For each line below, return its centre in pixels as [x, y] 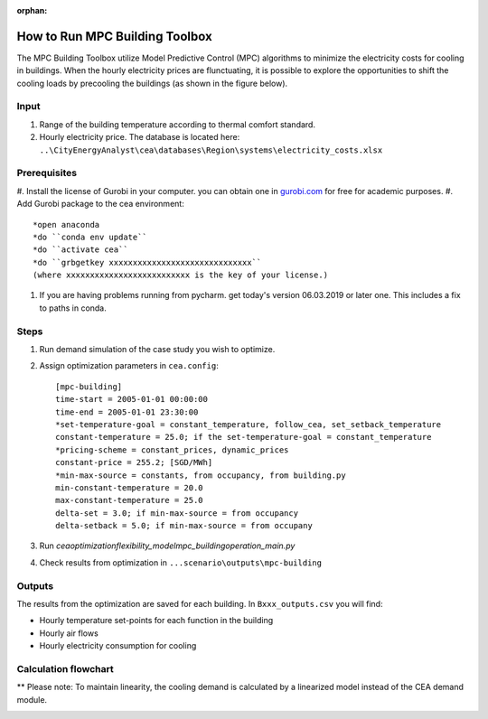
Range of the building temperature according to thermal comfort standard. [178, 124]
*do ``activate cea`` [80, 250]
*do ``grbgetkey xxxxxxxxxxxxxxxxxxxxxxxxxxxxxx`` [147, 262]
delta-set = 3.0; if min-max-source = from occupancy [177, 513]
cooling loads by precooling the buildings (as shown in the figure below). [152, 83]
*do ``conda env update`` [90, 237]
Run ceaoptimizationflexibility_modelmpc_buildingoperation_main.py [167, 546]
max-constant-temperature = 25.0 [129, 500]
